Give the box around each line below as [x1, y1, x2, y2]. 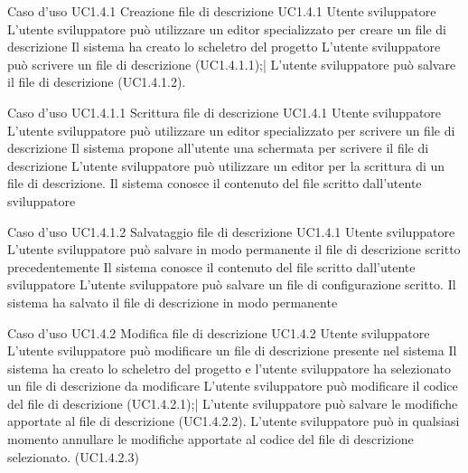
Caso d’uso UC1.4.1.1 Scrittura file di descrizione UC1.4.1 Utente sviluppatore [7, 102, 442, 121]
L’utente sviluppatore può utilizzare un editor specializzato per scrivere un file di [7, 120, 455, 139]
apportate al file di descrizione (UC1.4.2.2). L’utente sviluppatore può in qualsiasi [7, 412, 460, 430]
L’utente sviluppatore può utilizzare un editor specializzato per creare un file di [7, 19, 446, 38]
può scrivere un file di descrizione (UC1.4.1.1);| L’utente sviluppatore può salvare [7, 54, 456, 73]
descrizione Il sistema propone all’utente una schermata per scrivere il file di [7, 138, 429, 157]
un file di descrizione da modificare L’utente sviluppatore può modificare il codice [7, 376, 458, 395]
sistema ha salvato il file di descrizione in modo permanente [7, 292, 338, 311]
